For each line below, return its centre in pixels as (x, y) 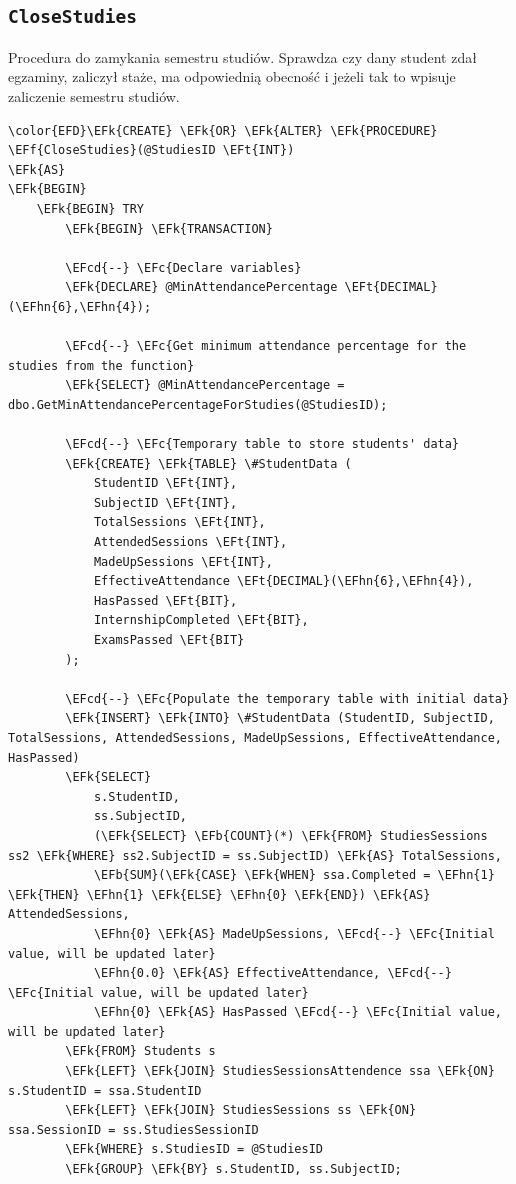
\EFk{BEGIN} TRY (90, 208)
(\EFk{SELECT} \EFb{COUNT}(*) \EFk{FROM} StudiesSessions (290, 835)
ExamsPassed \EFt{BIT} (169, 640)
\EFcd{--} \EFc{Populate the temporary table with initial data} (287, 698)
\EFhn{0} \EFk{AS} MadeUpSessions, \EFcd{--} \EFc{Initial (294, 933)
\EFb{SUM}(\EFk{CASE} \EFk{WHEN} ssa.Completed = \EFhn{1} (294, 875)
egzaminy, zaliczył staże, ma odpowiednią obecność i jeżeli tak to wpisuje (232, 76)
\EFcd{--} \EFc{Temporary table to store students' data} (262, 444)
